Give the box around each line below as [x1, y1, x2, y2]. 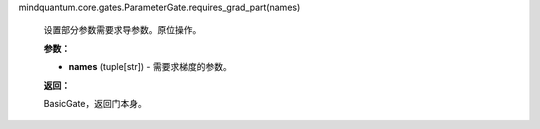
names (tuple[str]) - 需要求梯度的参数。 [68, 61, 232, 73]
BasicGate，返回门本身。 [43, 97, 147, 109]
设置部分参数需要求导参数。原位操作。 [43, 24, 202, 36]
